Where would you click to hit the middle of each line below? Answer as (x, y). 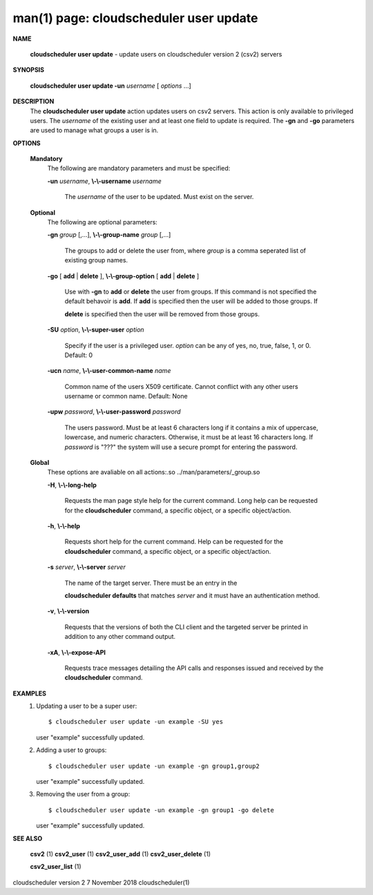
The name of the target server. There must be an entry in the (151, 583)
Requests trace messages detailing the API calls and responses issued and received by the (194, 668)
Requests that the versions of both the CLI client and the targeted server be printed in (186, 627)
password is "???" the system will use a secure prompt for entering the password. (181, 447)
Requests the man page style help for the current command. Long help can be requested (191, 501)
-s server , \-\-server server (86, 567)
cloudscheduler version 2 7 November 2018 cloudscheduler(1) (101, 882)
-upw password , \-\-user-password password (114, 412)
